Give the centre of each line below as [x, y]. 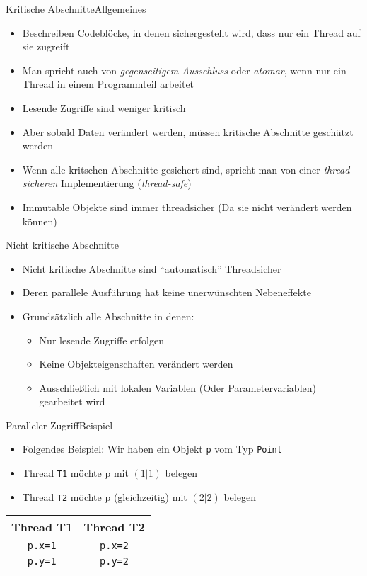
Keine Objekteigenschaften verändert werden [136, 364]
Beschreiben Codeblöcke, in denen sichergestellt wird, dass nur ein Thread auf [191, 32]
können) [40, 221]
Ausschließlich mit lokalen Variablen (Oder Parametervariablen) [177, 387]
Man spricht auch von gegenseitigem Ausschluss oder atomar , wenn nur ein [184, 70]
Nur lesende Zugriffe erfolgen [101, 340]
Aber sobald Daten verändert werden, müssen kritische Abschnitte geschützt [188, 131]
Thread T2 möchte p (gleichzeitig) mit [105, 496]
